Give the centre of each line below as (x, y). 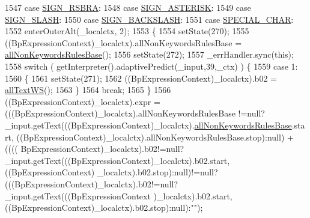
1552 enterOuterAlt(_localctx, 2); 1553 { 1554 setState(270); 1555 (127, 31)
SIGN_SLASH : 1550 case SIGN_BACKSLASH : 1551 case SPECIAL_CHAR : (149, 19)
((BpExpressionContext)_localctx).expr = (83, 101)
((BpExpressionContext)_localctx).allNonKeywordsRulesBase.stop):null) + (155, 137)
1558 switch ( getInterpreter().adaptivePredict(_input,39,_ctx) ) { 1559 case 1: (151, 66)
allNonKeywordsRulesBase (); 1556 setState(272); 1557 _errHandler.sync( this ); (149, 54)
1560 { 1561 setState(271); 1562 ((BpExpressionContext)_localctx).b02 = (141, 78)
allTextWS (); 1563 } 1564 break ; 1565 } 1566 (88, 90)
